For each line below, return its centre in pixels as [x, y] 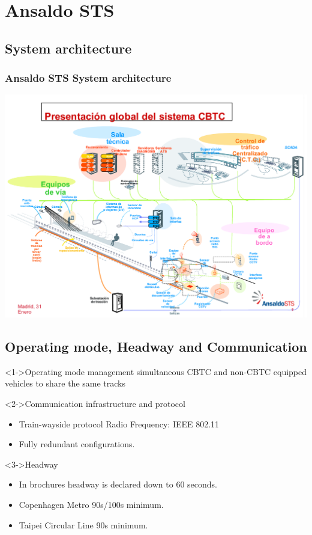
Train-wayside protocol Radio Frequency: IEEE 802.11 [119, 423]
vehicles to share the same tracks [65, 383]
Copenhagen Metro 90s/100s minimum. [91, 504]
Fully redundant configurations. [77, 444]
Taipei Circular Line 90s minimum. [83, 524]
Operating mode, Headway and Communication [156, 346]
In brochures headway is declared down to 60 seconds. [118, 484]
